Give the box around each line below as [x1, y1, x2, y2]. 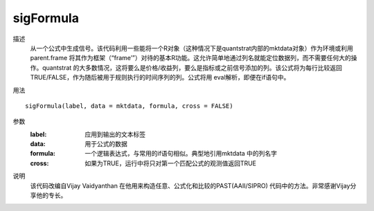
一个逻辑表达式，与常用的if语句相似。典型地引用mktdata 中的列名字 [84, 149, 277, 158]
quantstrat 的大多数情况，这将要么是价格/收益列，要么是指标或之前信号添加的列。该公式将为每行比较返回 [42, 63, 343, 72]
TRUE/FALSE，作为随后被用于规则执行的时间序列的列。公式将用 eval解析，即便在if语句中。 [30, 73, 290, 82]
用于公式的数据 [84, 140, 127, 148]
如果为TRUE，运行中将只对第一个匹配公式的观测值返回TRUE [84, 159, 256, 167]
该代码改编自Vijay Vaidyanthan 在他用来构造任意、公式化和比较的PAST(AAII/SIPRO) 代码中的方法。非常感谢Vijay [30, 181, 350, 190]
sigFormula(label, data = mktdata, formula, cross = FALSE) [25, 102, 233, 110]
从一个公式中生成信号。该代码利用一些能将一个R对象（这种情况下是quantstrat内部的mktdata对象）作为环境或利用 [30, 44, 353, 52]
